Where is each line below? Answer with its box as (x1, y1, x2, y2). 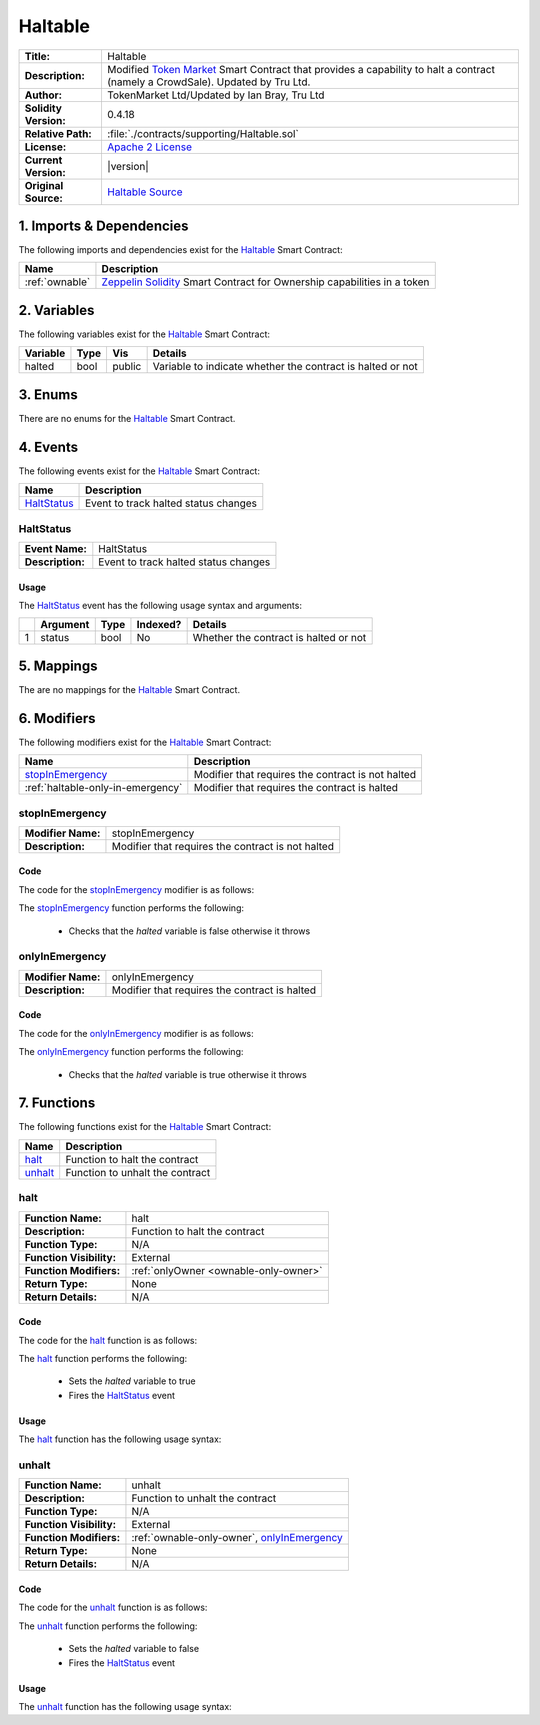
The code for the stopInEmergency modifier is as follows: (18, 883, 255, 895)
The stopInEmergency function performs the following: (18, 902, 245, 914)
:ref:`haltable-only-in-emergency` (24, 781, 183, 795)
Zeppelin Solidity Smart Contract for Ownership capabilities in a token (101, 275, 430, 289)
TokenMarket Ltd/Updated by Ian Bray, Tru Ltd (106, 88, 325, 102)
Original (24, 178, 64, 192)
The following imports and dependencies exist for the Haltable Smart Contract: (18, 244, 344, 256)
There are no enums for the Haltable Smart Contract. (18, 412, 236, 424)
